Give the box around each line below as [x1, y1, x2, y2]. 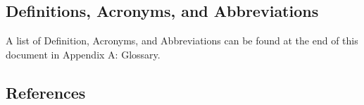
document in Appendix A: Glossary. [6, 47, 161, 61]
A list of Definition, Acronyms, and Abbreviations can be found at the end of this [6, 33, 358, 48]
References [6, 81, 86, 103]
